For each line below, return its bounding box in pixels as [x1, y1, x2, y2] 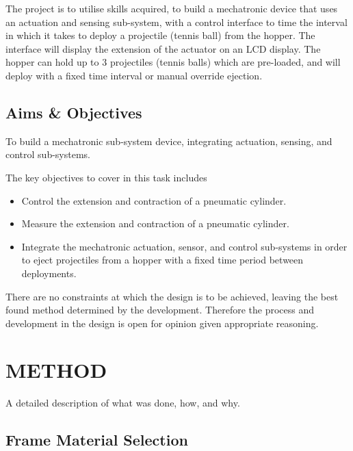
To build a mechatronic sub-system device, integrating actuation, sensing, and [5, 133, 332, 148]
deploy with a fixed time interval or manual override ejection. [5, 68, 263, 82]
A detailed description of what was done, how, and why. [5, 396, 240, 410]
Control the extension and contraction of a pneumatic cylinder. [21, 193, 287, 207]
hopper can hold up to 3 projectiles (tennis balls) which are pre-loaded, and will [5, 55, 341, 69]
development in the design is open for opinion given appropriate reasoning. [5, 315, 319, 330]
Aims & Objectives [5, 101, 142, 123]
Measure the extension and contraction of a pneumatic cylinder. [21, 216, 289, 231]
